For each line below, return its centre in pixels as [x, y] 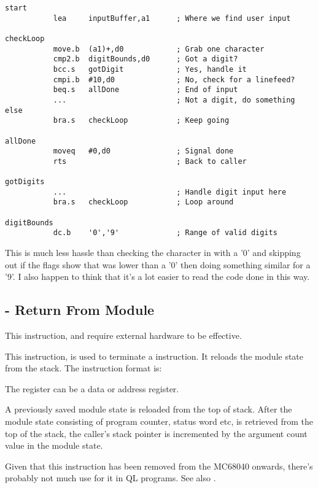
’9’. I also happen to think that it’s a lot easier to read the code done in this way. [157, 277]
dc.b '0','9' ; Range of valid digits [165, 233]
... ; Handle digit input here [170, 192]
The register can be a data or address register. [92, 388]
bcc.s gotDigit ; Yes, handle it [150, 69]
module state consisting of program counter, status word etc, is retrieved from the [159, 421]
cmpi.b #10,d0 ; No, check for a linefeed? [174, 79]
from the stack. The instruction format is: [83, 368]
